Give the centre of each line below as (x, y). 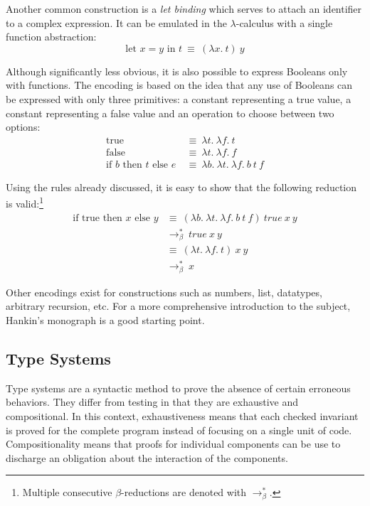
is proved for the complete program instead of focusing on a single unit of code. (179, 430)
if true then (97, 218)
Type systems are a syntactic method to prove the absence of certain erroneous (178, 388)
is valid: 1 (25, 203)
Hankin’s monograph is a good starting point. (105, 320)
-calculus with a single (284, 22)
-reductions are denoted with (184, 492)
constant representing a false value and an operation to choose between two (170, 113)
